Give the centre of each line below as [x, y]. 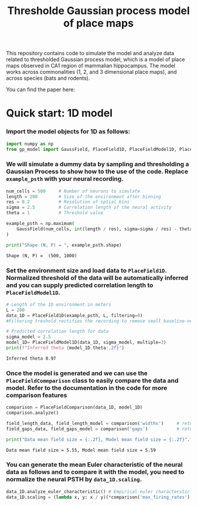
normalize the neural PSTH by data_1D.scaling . [74, 480]
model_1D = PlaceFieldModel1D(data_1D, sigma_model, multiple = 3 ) [86, 343]
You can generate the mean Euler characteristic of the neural [94, 465]
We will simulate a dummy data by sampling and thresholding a [98, 164]
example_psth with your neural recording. [65, 179]
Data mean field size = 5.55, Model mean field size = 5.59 [81, 450]
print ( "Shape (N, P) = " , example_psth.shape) [64, 245]
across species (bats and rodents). [48, 78]
